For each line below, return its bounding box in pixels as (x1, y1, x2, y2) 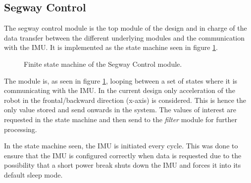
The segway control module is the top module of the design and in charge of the (4, 23, 247, 33)
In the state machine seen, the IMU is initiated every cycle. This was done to (4, 140, 238, 151)
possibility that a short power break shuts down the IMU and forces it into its (4, 160, 241, 170)
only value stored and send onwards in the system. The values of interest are (4, 104, 236, 115)
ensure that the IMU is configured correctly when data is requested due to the (4, 150, 242, 160)
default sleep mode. (4, 169, 63, 180)
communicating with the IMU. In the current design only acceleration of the (4, 85, 235, 95)
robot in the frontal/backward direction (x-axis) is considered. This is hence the (4, 94, 247, 105)
